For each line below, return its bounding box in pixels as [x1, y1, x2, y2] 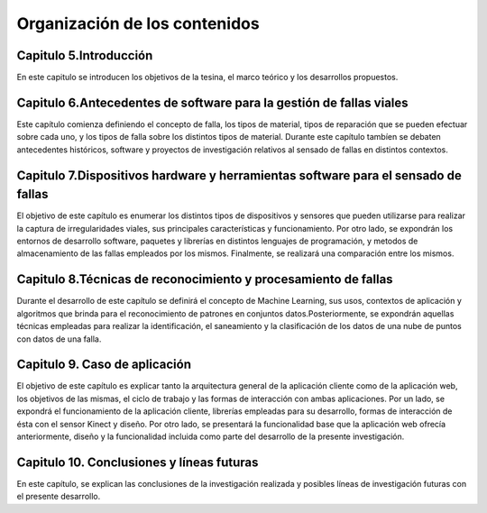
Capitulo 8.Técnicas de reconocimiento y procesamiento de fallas [16, 271, 393, 288]
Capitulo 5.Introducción [16, 48, 153, 63]
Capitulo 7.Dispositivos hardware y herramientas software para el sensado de [16, 168, 462, 183]
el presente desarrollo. [16, 491, 101, 502]
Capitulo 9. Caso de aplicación [16, 357, 191, 372]
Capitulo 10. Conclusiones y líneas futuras [16, 454, 259, 470]
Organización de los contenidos [16, 14, 261, 33]
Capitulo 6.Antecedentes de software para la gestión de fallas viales [16, 95, 409, 110]
